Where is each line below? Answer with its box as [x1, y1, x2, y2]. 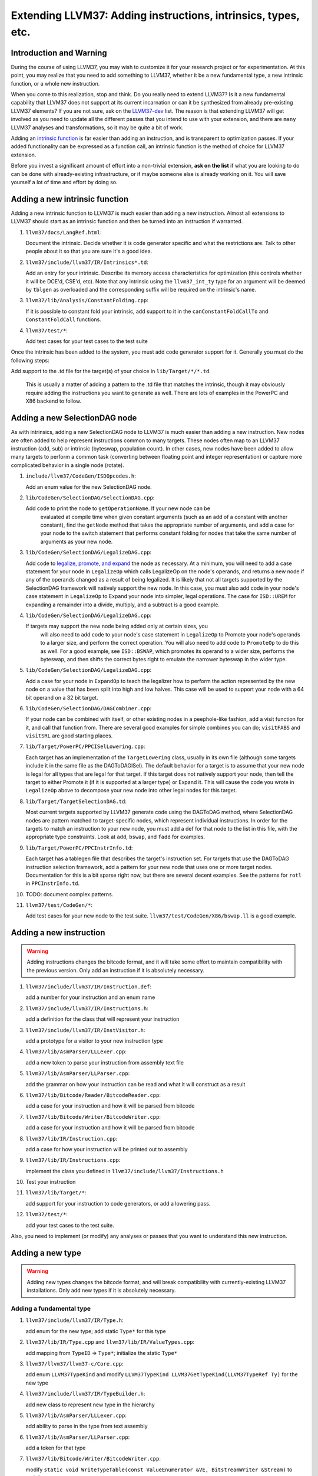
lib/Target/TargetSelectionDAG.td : [25, 798, 127, 805]
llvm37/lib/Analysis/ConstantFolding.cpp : [25, 297, 148, 304]
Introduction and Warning [11, 48, 107, 58]
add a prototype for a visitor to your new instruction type [25, 1037, 163, 1044]
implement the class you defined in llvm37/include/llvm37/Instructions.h [25, 1167, 224, 1174]
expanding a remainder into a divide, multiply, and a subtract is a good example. [25, 601, 220, 608]
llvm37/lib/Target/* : [25, 1189, 87, 1196]
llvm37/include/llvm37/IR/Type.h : [25, 1317, 124, 1324]
